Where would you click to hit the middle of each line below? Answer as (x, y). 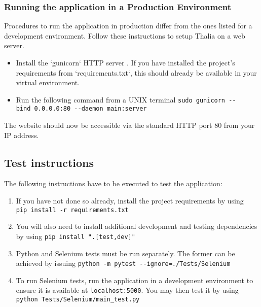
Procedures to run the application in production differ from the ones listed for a (128, 26)
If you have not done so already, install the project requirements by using (130, 201)
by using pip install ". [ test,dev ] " (76, 236)
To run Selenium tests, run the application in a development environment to (135, 280)
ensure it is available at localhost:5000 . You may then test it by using (127, 290)
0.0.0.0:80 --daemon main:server (90, 109)
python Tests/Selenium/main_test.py (78, 300)
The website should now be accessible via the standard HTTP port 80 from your (129, 125)
